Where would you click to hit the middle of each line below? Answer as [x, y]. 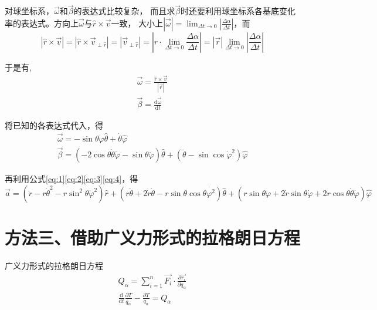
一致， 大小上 [137, 23]
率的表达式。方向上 [42, 23]
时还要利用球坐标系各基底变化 [238, 11]
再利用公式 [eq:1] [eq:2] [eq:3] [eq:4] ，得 [72, 178]
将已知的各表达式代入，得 [54, 125]
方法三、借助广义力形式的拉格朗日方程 [153, 237]
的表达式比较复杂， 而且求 [124, 11]
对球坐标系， [29, 11]
